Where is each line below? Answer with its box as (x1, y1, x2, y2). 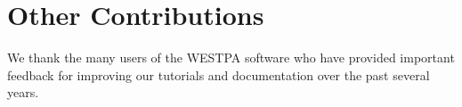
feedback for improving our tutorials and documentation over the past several (7, 65, 430, 84)
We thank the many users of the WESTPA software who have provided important (7, 48, 455, 67)
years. (7, 83, 39, 102)
